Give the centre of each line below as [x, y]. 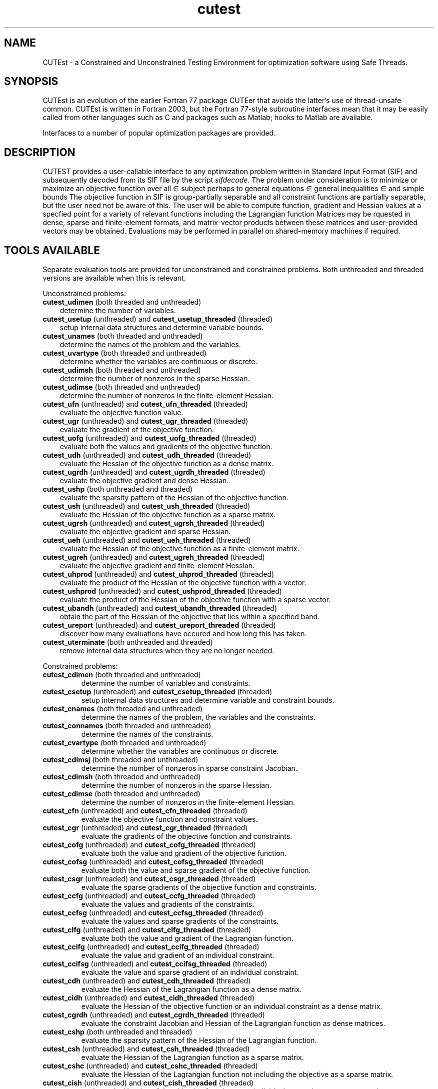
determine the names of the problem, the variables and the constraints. [198, 717]
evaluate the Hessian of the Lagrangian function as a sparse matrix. [192, 1057]
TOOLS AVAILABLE [52, 250]
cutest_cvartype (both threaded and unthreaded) [124, 743]
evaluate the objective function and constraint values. [169, 819]
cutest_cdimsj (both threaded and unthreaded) [120, 760]
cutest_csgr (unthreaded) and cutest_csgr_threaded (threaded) [149, 879]
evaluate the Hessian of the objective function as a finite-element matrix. [179, 549]
